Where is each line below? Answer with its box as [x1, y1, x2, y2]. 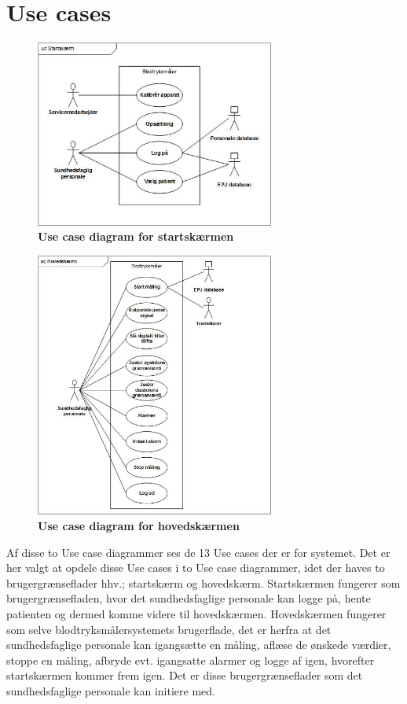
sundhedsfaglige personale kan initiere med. [6, 682, 215, 698]
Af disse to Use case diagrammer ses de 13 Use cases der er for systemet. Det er [6, 544, 390, 560]
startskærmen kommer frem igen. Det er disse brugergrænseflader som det [6, 667, 363, 684]
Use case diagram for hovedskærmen [38, 518, 240, 534]
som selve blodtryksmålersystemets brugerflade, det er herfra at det [6, 621, 332, 637]
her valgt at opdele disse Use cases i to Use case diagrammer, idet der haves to [6, 559, 385, 576]
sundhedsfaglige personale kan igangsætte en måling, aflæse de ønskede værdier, [6, 636, 391, 653]
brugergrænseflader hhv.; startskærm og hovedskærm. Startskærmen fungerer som [6, 574, 401, 591]
